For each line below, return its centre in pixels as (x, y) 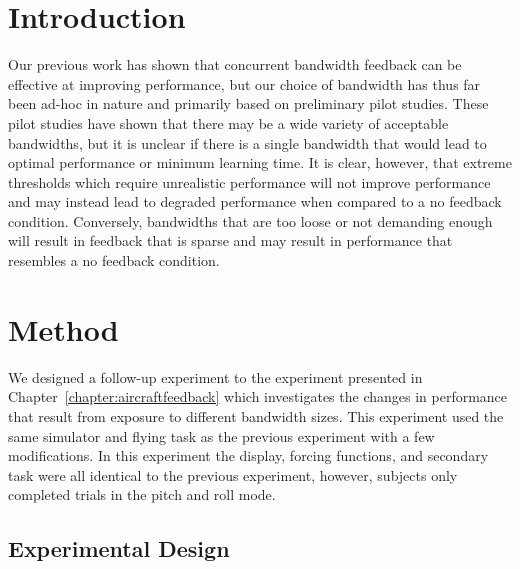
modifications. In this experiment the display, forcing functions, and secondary (248, 455)
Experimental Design (119, 548)
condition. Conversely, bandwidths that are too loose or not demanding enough (250, 220)
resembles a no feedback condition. (114, 260)
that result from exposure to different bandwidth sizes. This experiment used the (256, 415)
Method (63, 328)
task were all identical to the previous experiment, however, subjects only (233, 474)
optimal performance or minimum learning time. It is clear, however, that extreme (260, 162)
